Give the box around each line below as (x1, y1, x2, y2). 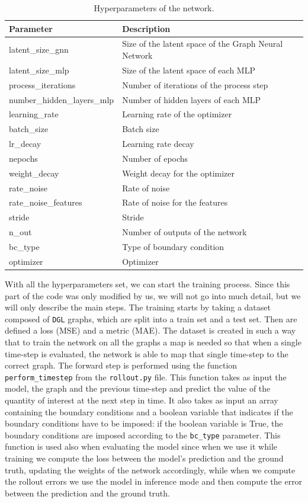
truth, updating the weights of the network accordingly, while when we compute (5, 463, 296, 476)
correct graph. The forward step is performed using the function (5, 359, 238, 371)
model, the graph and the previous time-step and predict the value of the (5, 382, 271, 395)
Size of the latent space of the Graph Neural (122, 37, 283, 50)
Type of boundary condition (122, 241, 224, 252)
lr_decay (9, 137, 41, 150)
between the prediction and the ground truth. (5, 486, 170, 499)
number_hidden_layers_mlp (9, 93, 114, 105)
